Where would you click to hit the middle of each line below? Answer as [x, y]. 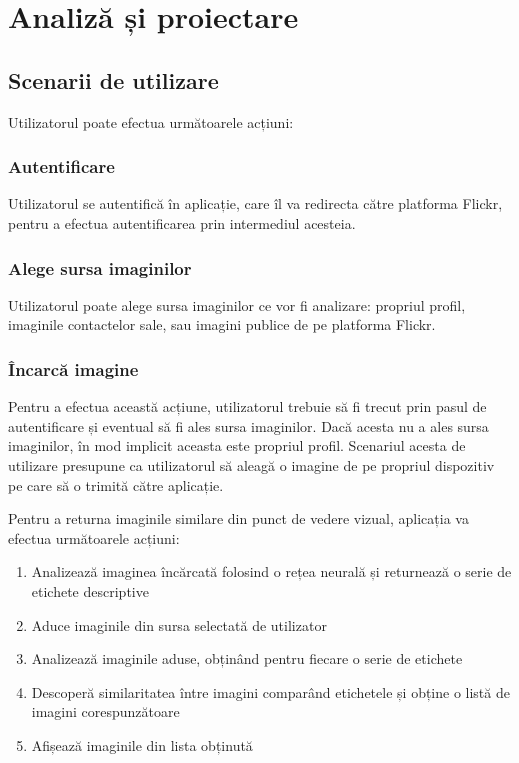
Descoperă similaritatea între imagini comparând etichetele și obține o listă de [270, 691]
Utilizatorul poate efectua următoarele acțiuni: [151, 121]
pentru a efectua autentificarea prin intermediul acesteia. [182, 222]
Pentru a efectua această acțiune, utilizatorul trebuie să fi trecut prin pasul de [247, 406]
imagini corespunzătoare [105, 711]
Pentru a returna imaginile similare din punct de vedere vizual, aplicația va [238, 518]
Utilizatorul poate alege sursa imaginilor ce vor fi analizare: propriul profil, [237, 304]
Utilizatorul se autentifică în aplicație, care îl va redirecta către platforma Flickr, [255, 203]
